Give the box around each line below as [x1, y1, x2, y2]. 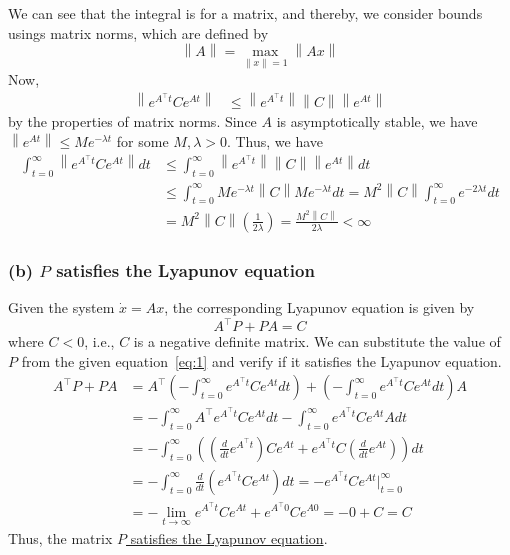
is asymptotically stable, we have [276, 111, 478, 132]
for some [116, 130, 169, 151]
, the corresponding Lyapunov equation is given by [164, 297, 475, 317]
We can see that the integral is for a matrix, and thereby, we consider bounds [8, 3, 483, 23]
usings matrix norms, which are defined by [8, 22, 269, 43]
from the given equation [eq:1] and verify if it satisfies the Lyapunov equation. [21, 350, 502, 371]
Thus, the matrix [8, 527, 113, 548]
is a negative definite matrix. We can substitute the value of [133, 331, 501, 352]
